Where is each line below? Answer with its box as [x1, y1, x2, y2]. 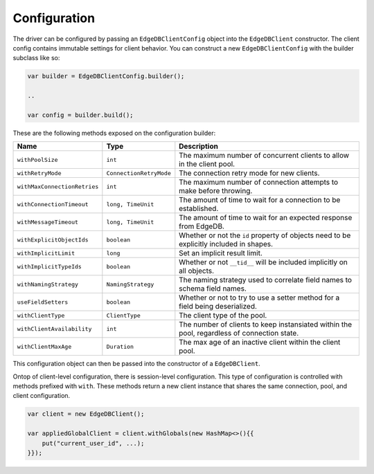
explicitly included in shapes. [179, 239, 274, 249]
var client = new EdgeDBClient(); [27, 410, 145, 418]
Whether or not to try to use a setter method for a [179, 293, 340, 302]
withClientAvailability [17, 325, 92, 332]
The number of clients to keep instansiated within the [179, 320, 353, 329]
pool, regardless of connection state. [179, 329, 299, 338]
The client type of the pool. [179, 311, 267, 320]
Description [179, 142, 218, 152]
